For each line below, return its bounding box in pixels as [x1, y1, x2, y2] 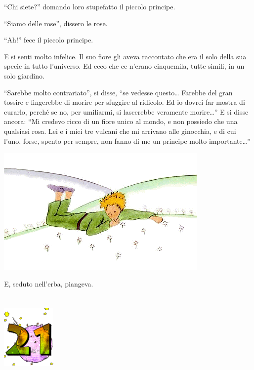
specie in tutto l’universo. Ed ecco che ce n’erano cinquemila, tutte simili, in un [4, 61, 245, 71]
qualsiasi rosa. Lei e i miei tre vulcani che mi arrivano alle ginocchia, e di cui [4, 125, 236, 136]
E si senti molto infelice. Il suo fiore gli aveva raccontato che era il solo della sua [4, 51, 247, 61]
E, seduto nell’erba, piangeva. [4, 278, 93, 288]
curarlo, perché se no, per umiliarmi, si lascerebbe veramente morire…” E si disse [4, 106, 249, 117]
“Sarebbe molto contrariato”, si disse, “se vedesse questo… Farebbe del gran [4, 87, 233, 97]
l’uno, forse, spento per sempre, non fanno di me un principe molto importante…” [4, 135, 251, 146]
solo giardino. [4, 70, 44, 81]
